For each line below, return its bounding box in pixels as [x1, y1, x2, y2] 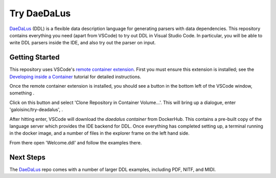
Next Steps [9, 153, 45, 162]
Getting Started [9, 53, 60, 62]
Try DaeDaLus [9, 8, 71, 19]
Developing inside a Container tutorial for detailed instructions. [9, 73, 142, 80]
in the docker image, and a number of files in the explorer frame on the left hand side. [9, 130, 190, 136]
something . [9, 90, 35, 96]
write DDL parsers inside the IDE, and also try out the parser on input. [9, 40, 156, 46]
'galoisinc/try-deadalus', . [9, 107, 63, 113]
